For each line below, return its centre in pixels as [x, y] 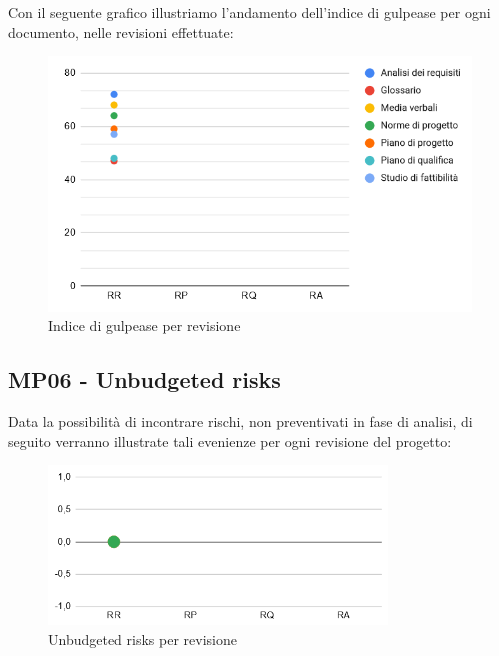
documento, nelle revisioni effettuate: [121, 31]
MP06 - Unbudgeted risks [144, 379]
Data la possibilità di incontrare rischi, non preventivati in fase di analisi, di [240, 421]
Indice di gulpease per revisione [144, 325]
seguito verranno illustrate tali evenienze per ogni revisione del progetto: [230, 440]
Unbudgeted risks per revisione [142, 638]
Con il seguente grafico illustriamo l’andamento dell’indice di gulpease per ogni [249, 12]
